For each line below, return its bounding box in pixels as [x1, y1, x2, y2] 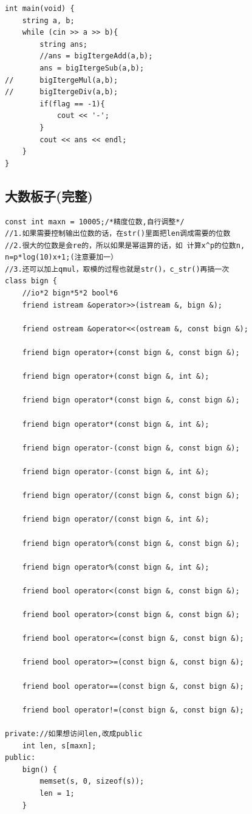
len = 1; [39, 789, 75, 798]
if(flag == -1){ [39, 99, 105, 108]
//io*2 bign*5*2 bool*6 [22, 289, 118, 298]
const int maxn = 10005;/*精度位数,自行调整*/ [5, 217, 185, 226]
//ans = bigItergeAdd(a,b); [39, 52, 153, 61]
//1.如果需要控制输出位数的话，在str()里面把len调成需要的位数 [5, 229, 231, 238]
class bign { [5, 277, 57, 286]
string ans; [39, 40, 88, 49]
